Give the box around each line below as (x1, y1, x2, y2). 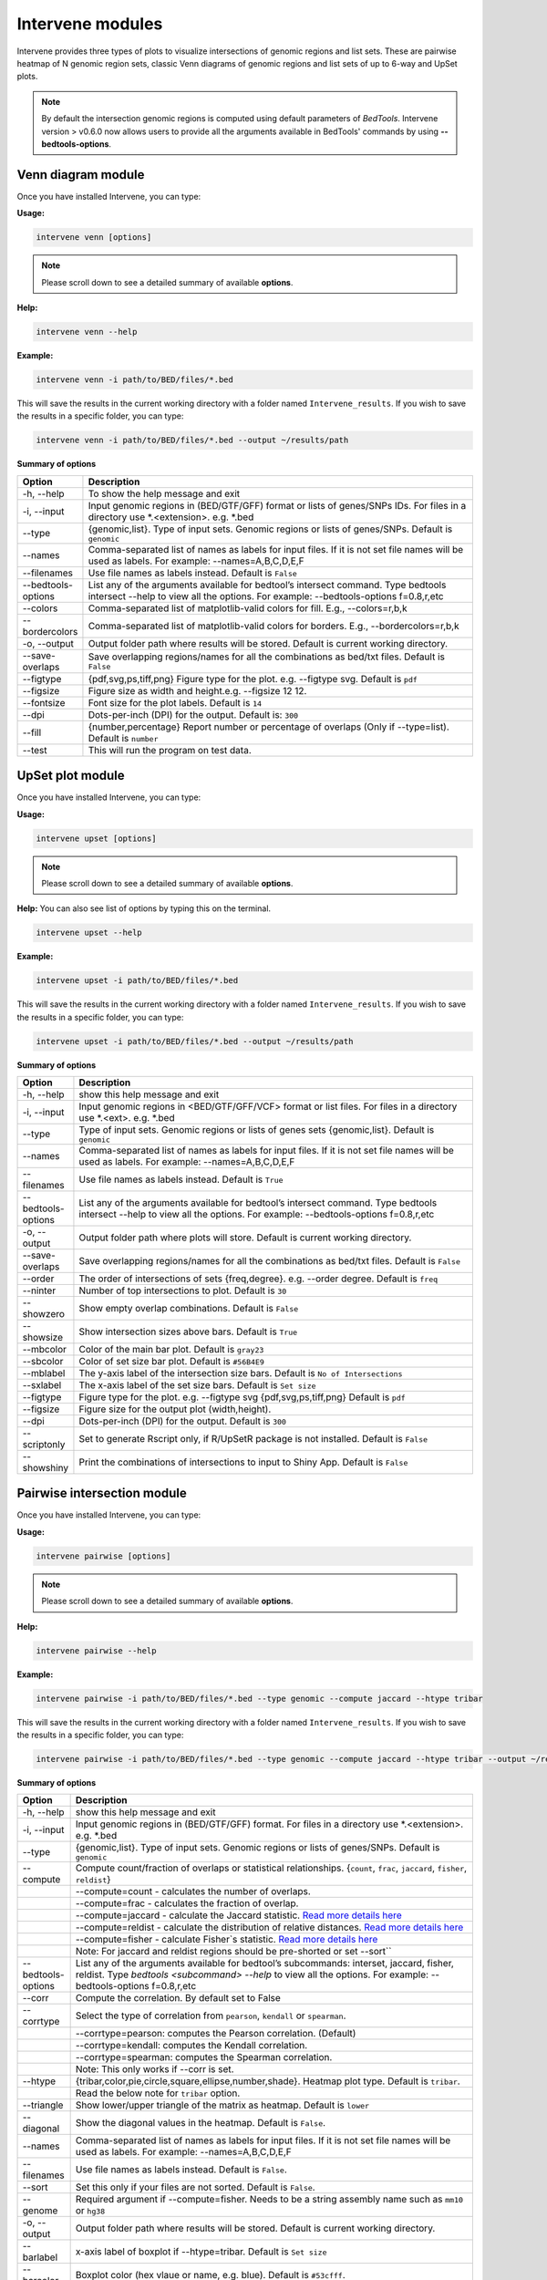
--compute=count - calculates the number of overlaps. (75, 1885, 312, 1898)
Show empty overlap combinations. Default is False (78, 1301, 299, 1314)
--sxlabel (22, 1378, 62, 1391)
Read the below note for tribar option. (75, 2087, 241, 2099)
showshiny (22, 1461, 69, 1474)
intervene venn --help (36, 326, 138, 337)
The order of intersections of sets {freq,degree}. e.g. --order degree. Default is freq (78, 1272, 439, 1285)
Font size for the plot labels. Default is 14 (88, 696, 263, 709)
